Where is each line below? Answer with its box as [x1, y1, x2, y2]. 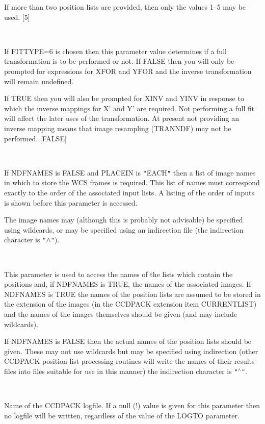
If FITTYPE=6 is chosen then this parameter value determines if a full [4, 45, 227, 56]
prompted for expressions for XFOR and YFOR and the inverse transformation [4, 65, 252, 76]
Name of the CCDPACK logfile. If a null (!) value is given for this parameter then [4, 400, 260, 411]
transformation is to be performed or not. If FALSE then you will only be [4, 56, 234, 66]
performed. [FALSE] [4, 133, 67, 143]
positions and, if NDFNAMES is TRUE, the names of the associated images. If [4, 279, 251, 289]
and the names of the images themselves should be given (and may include [4, 308, 237, 319]
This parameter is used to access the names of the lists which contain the [4, 268, 233, 279]
